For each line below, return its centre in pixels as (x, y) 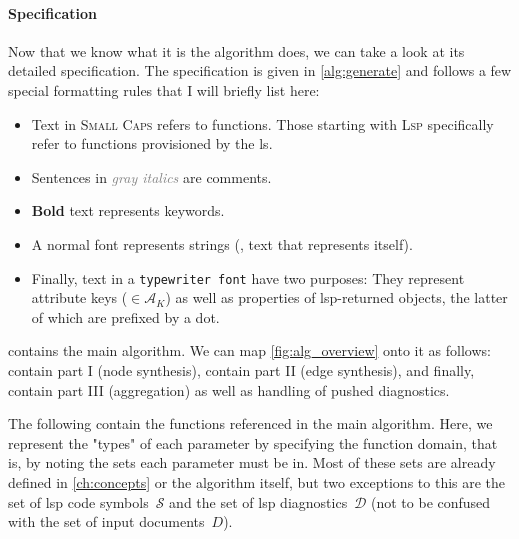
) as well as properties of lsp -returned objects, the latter (336, 297)
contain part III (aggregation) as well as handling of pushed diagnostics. (229, 389)
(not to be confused (431, 501)
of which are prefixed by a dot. (125, 316)
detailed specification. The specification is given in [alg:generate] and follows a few (260, 70)
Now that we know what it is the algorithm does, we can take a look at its (236, 50)
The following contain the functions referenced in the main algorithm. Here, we (250, 423)
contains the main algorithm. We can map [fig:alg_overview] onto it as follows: (249, 350)
